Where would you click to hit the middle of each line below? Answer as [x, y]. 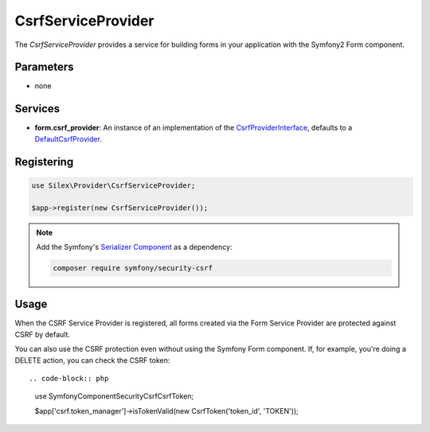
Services [37, 109]
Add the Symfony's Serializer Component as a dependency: [134, 247]
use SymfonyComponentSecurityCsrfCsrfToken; [114, 396]
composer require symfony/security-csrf [133, 268]
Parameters [44, 67]
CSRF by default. [43, 334]
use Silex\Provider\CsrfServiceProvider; [113, 185]
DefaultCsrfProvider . [68, 138]
